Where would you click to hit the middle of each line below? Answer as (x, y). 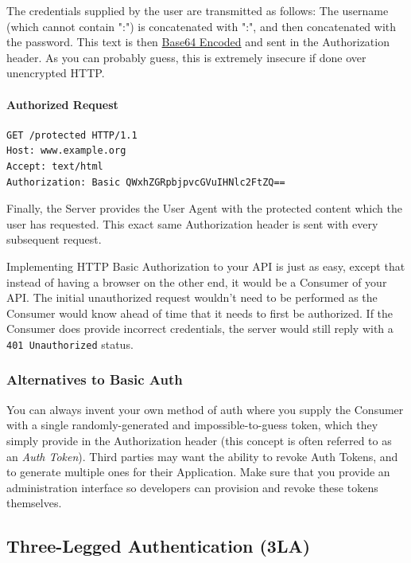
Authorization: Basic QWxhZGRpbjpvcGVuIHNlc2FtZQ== (146, 182)
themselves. (34, 503)
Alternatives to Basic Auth (95, 379)
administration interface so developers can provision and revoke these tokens (192, 487)
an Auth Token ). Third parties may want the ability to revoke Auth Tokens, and (202, 456)
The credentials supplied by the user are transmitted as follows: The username (198, 10)
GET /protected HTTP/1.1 (72, 135)
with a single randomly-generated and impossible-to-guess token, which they (192, 425)
